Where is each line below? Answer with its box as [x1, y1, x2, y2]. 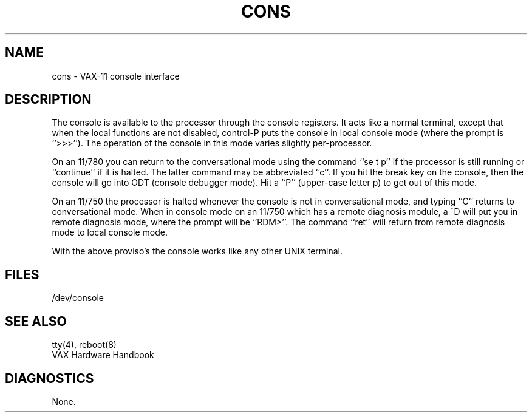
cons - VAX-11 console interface [52, 70, 180, 81]
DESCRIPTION [5, 92, 92, 107]
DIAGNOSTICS [5, 370, 94, 386]
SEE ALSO [5, 313, 67, 329]
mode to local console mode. [52, 227, 168, 238]
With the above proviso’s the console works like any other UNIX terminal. [52, 246, 343, 257]
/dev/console [52, 293, 104, 303]
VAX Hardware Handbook [52, 350, 154, 361]
